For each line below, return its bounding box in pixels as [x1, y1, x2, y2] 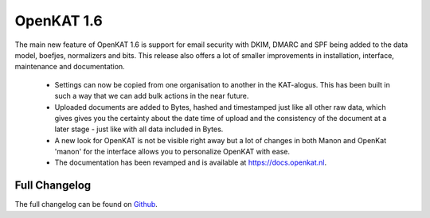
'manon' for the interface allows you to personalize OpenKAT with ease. [54, 147, 291, 157]
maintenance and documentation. [14, 62, 125, 72]
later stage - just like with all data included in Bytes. [54, 124, 224, 134]
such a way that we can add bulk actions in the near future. [54, 91, 249, 101]
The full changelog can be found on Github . [14, 200, 158, 209]
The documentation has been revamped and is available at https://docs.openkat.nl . [54, 158, 327, 167]
